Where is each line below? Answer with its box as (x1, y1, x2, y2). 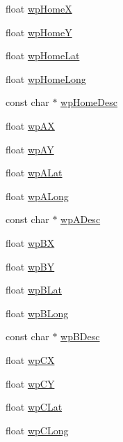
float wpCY (6, 376, 55, 390)
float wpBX (6, 235, 55, 250)
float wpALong (6, 188, 69, 203)
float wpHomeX (6, 1, 72, 15)
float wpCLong (6, 422, 69, 437)
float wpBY (6, 259, 55, 273)
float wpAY (6, 142, 54, 156)
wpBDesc (60, 329, 100, 344)
